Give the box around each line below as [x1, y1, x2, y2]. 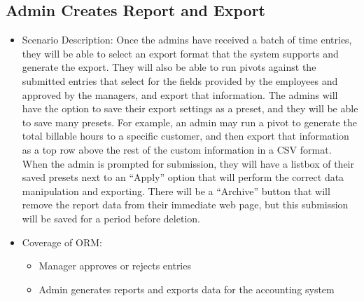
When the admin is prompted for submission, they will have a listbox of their [22, 156, 354, 170]
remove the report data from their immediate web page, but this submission [22, 197, 349, 212]
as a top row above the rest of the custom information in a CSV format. [22, 142, 332, 156]
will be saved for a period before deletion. [22, 210, 200, 225]
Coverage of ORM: [22, 234, 102, 249]
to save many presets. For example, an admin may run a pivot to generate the [22, 114, 357, 129]
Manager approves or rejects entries [38, 258, 191, 273]
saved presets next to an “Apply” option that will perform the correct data [22, 170, 344, 185]
